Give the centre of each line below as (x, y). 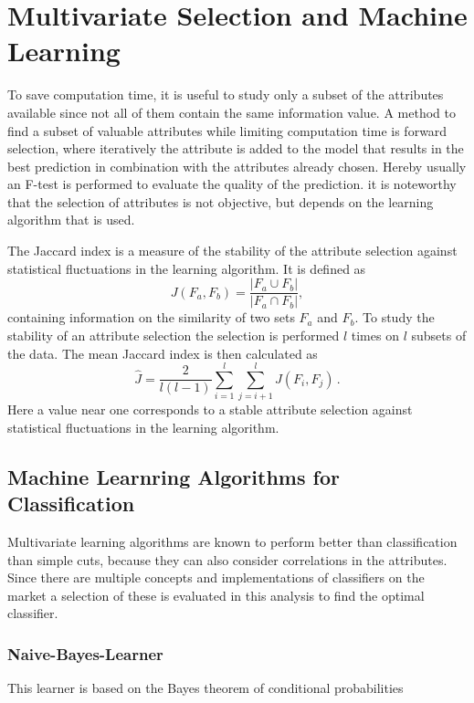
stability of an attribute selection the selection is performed (174, 335)
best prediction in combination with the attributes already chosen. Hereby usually (237, 166)
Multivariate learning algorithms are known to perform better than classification (232, 541)
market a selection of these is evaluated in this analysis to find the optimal (216, 595)
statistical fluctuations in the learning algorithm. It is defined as (187, 268)
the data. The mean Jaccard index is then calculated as (163, 353)
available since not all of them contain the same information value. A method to (232, 112)
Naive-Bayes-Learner (85, 653)
